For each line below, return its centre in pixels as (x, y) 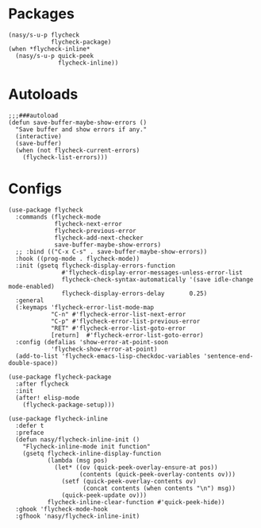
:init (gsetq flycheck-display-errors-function (96, 266)
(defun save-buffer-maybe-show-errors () (78, 122)
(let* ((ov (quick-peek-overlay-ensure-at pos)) (136, 467)
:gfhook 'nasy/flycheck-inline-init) (78, 516)
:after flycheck (42, 384)
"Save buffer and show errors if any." (81, 129)
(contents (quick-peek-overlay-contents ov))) (157, 474)
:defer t (30, 425)
